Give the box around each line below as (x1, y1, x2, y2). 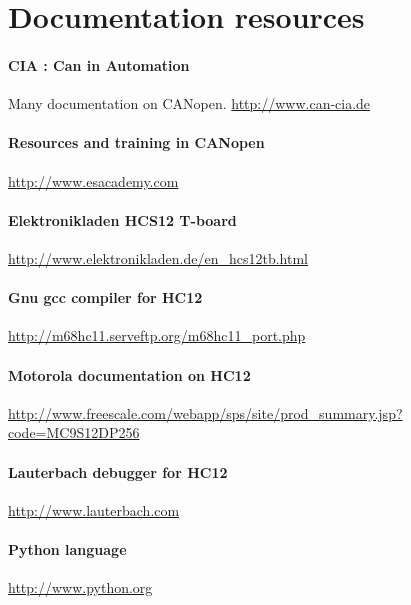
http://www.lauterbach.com (8, 499, 180, 520)
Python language (8, 538, 127, 559)
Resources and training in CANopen (8, 132, 265, 153)
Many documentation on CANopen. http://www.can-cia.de (8, 93, 371, 114)
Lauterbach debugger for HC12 (8, 461, 228, 482)
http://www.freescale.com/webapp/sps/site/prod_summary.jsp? (8, 402, 403, 423)
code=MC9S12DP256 (8, 422, 140, 443)
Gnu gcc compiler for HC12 (8, 287, 203, 308)
